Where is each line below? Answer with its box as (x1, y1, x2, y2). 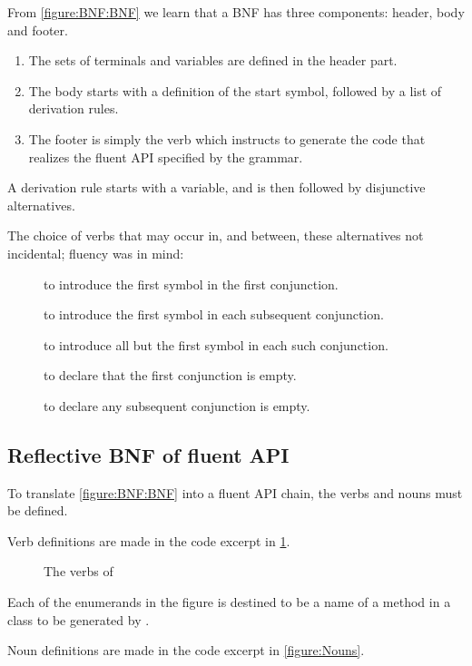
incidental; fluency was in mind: (7, 243, 184, 262)
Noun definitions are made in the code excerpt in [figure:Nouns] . (7, 641, 365, 660)
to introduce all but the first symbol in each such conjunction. (44, 335, 388, 354)
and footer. (7, 20, 68, 39)
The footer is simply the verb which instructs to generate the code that (28, 129, 426, 148)
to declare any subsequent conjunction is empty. (44, 396, 310, 415)
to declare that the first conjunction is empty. (44, 366, 297, 385)
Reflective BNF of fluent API (7, 440, 290, 468)
